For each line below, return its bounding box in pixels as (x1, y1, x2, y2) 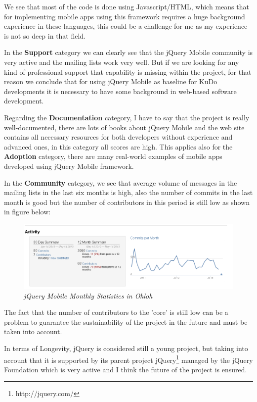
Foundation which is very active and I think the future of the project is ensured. (4, 364, 247, 374)
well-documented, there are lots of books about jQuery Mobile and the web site (4, 122, 245, 132)
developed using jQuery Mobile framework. (4, 160, 134, 171)
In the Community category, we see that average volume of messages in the (4, 177, 237, 188)
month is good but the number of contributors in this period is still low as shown (4, 197, 250, 207)
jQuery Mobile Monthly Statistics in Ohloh (24, 290, 153, 301)
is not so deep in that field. (4, 30, 86, 41)
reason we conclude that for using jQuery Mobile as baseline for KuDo (4, 76, 217, 87)
